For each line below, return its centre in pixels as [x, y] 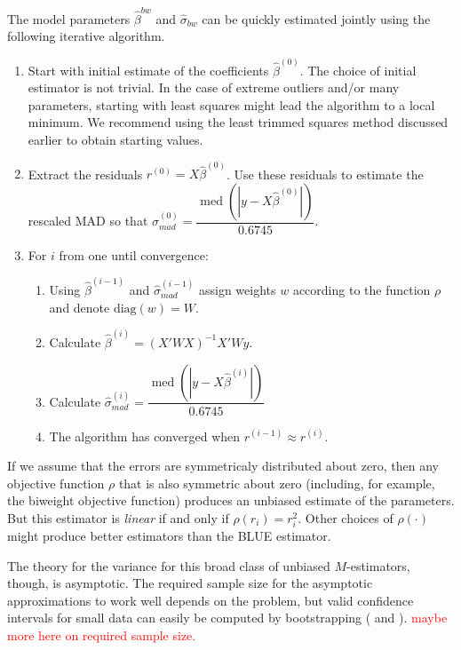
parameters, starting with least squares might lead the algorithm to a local [231, 104]
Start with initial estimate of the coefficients [148, 70]
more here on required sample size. [102, 635]
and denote [79, 307]
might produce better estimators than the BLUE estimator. [169, 536]
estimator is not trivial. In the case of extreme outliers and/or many [214, 87]
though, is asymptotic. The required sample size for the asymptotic [190, 583]
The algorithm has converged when [145, 436]
